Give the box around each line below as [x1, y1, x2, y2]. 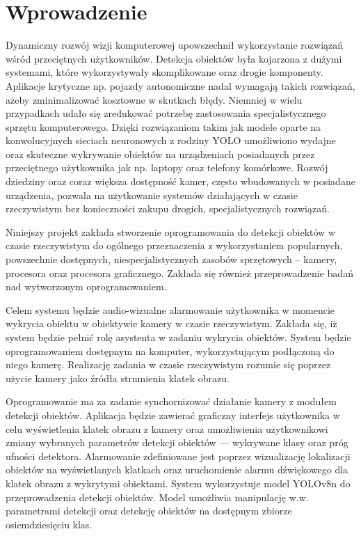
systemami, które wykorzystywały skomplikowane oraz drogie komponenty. [6, 65, 323, 79]
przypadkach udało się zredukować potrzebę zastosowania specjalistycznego [6, 106, 326, 120]
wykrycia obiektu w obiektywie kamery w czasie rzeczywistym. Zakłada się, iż [6, 316, 337, 331]
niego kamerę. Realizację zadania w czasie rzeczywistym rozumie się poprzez [6, 357, 331, 372]
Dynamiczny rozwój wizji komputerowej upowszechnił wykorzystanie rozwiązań [6, 38, 344, 52]
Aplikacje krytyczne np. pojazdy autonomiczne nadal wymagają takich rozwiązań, [6, 78, 355, 93]
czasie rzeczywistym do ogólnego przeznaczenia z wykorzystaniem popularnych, [6, 238, 343, 253]
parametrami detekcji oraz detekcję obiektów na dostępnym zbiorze [6, 503, 292, 518]
